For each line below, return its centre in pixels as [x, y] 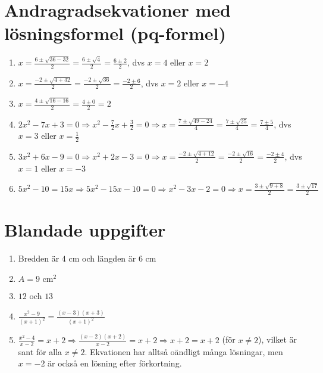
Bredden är [39, 258]
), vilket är [278, 339]
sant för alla [40, 351]
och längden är [109, 258]
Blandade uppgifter [85, 230]
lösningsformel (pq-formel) [115, 33]
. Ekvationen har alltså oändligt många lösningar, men [184, 351]
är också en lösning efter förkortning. [115, 363]
